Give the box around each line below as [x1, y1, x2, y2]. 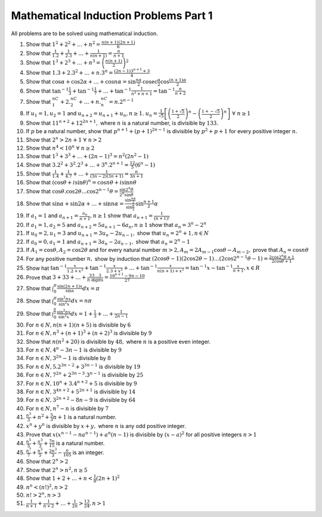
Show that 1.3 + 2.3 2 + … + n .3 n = [26, 69, 113, 76]
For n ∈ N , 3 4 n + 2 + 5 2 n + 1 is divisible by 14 [26, 387, 136, 395]
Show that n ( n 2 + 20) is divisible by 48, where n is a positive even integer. [26, 337, 211, 345]
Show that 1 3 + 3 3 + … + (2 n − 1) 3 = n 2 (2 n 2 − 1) [26, 152, 149, 160]
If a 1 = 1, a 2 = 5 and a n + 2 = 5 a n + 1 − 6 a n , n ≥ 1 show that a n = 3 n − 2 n [26, 221, 207, 230]
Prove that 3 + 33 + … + [26, 273, 86, 281]
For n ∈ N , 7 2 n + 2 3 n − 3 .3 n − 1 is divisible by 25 [26, 371, 144, 378]
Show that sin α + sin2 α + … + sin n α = [26, 200, 125, 207]
